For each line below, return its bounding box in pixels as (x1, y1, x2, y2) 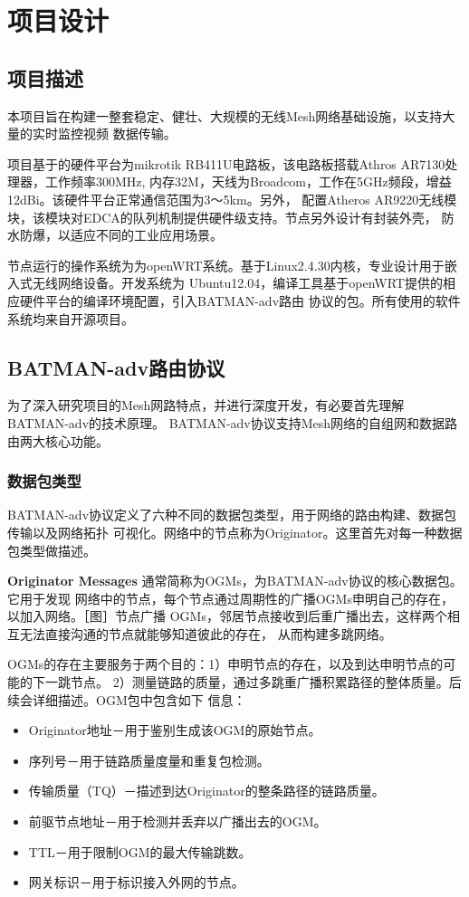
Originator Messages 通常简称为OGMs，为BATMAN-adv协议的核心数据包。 (7, 571, 463, 590)
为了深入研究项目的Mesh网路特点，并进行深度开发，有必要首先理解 (7, 396, 405, 415)
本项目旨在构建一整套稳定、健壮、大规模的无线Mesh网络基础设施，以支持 (7, 106, 443, 125)
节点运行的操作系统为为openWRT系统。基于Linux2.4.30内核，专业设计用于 (7, 255, 445, 274)
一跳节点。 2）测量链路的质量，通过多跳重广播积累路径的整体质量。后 (44, 673, 462, 692)
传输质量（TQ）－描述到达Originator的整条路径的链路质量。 (28, 781, 385, 800)
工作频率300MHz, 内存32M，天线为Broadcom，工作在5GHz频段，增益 (44, 172, 452, 191)
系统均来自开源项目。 (7, 309, 134, 328)
